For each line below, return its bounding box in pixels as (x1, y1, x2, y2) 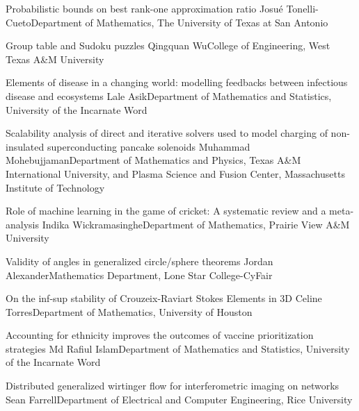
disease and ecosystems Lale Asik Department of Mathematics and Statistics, (6, 88, 332, 103)
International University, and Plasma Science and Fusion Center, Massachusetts (6, 166, 345, 181)
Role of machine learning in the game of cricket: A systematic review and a (6, 203, 326, 218)
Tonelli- (286, 1, 319, 15)
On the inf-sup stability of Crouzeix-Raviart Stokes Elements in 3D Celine (6, 291, 322, 305)
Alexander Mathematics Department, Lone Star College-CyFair (6, 267, 273, 282)
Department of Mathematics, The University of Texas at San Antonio (31, 15, 328, 29)
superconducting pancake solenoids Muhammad (47, 139, 250, 153)
